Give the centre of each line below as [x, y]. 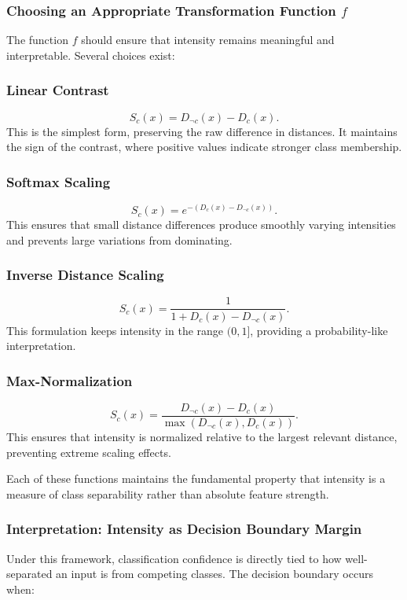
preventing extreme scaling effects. [89, 452]
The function [37, 40]
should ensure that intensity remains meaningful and [208, 40]
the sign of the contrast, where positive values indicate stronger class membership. [204, 147]
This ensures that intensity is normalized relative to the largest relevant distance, [202, 436]
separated [29, 574]
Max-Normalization [70, 380]
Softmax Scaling [59, 181]
